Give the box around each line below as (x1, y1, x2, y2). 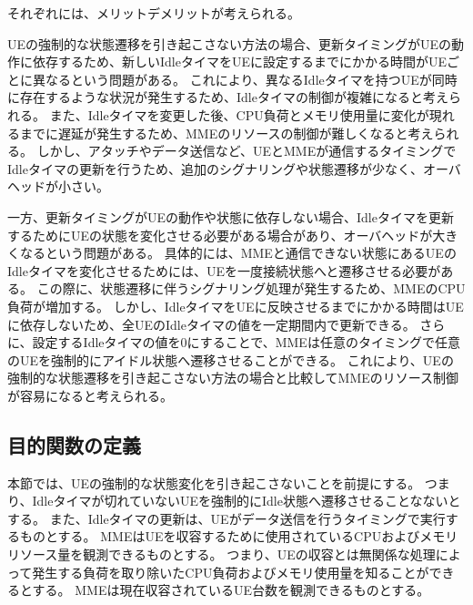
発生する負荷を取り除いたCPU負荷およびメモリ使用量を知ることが (32, 562, 429, 581)
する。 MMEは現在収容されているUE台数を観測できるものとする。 (32, 580, 430, 600)
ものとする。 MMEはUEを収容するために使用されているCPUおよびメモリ (19, 527, 458, 546)
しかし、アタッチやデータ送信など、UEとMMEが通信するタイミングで (36, 141, 457, 160)
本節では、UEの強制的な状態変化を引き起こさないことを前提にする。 (7, 473, 421, 492)
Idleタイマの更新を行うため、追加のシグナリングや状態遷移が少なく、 (7, 159, 423, 178)
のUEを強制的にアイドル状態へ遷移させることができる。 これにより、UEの (7, 350, 454, 369)
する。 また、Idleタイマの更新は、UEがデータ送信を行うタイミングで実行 (7, 508, 446, 528)
